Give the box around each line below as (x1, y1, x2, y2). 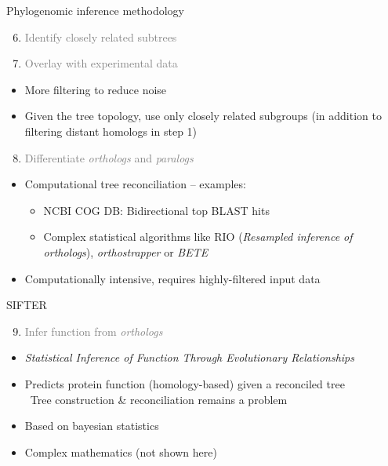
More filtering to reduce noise (24, 81, 167, 97)
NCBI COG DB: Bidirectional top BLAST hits (43, 202, 270, 218)
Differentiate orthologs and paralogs (24, 149, 194, 166)
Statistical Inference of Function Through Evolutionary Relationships (24, 349, 354, 366)
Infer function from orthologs (24, 322, 163, 339)
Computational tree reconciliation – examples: (24, 176, 246, 192)
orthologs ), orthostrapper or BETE (43, 243, 209, 260)
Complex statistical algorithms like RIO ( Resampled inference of (43, 228, 353, 245)
